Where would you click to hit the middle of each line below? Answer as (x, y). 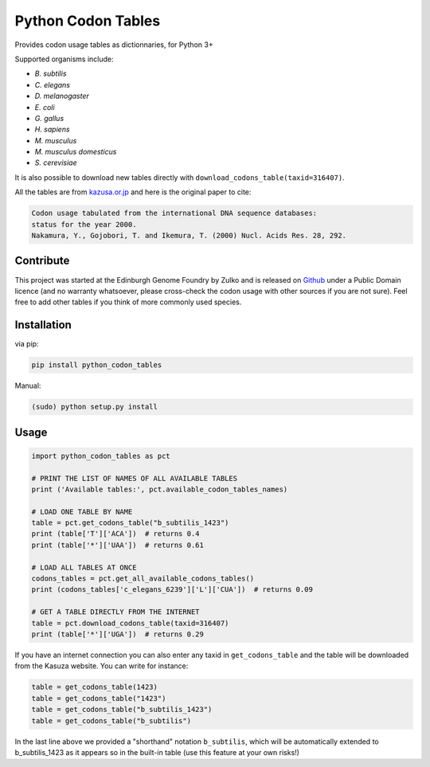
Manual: (28, 385)
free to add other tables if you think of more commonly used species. (128, 302)
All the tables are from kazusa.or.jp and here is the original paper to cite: (133, 192)
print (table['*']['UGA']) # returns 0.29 (118, 634)
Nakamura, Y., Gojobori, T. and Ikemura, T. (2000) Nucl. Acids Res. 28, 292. (189, 235)
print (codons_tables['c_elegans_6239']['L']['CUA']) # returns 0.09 (172, 590)
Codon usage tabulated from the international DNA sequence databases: (174, 213)
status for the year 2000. (84, 224)
